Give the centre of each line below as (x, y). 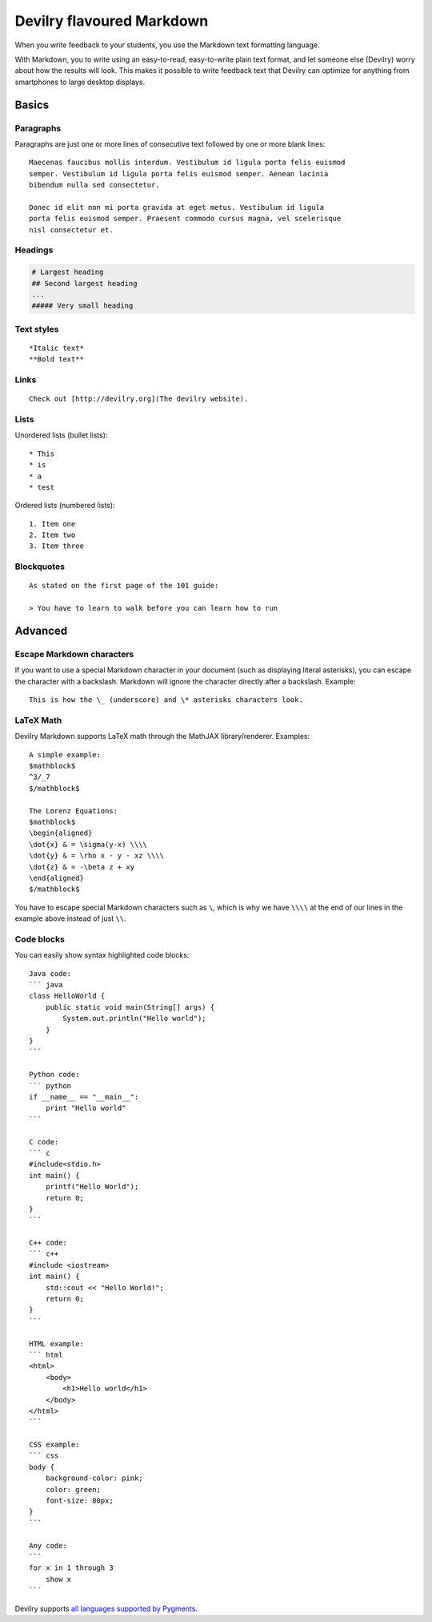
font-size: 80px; (79, 1501)
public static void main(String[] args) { (130, 1007)
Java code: (50, 973)
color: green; (73, 1489)
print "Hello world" (86, 1108)
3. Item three (56, 546)
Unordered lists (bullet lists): (61, 435)
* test (42, 487)
